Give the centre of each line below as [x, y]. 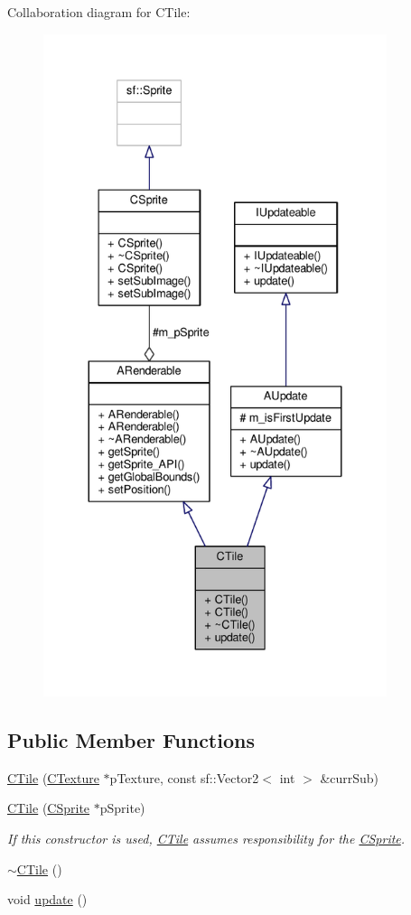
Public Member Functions [131, 739]
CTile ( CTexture [53, 777]
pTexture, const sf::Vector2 [184, 777]
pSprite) [122, 808]
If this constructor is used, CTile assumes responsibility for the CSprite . [206, 838]
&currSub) [350, 777]
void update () [47, 899]
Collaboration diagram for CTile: [99, 12]
